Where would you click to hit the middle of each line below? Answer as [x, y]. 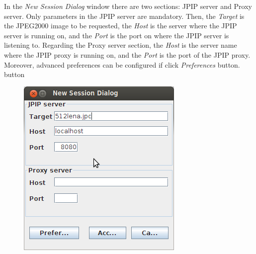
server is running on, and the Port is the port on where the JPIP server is [117, 35]
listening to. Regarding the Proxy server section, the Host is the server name [121, 45]
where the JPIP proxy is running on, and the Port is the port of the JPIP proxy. [127, 54]
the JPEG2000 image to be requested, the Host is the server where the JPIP [121, 26]
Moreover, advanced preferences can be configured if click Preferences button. [122, 64]
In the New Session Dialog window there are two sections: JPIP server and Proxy [128, 6]
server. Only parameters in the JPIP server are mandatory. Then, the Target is [124, 16]
